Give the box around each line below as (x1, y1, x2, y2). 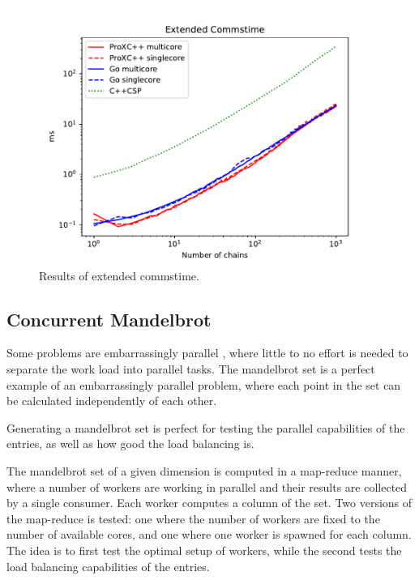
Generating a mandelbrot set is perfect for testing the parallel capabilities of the (6, 419, 405, 436)
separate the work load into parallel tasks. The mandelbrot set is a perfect (6, 360, 375, 377)
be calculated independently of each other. (6, 392, 217, 409)
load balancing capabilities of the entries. (6, 557, 210, 574)
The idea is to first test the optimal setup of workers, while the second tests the (6, 541, 402, 558)
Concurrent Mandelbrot (6, 306, 212, 331)
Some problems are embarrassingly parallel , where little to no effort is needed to (6, 344, 408, 361)
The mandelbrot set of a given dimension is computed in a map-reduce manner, (6, 462, 402, 479)
